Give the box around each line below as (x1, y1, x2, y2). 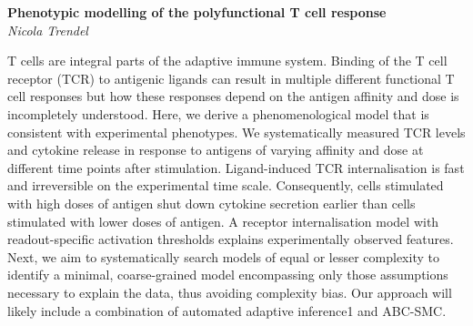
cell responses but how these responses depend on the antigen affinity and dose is (7, 87, 459, 106)
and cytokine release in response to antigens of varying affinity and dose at (7, 140, 424, 159)
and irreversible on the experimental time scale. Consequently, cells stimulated (7, 176, 444, 195)
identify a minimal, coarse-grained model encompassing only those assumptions (7, 265, 448, 284)
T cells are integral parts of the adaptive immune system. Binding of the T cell (7, 51, 448, 70)
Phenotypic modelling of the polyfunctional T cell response (7, 3, 387, 21)
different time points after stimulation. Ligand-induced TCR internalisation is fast (7, 158, 465, 177)
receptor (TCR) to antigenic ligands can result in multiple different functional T (7, 68, 455, 87)
